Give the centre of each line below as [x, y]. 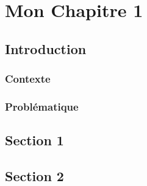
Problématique [42, 106]
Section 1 [34, 140]
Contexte [28, 79]
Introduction [46, 48]
